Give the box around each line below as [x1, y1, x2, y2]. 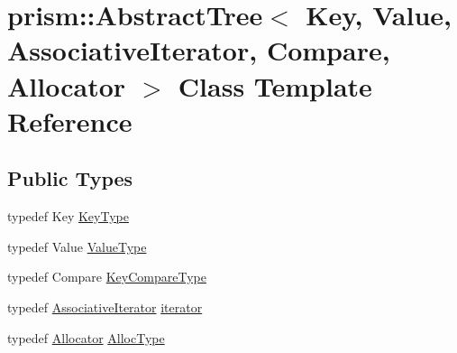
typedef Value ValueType [7, 237, 147, 255]
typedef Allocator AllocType [7, 328, 165, 347]
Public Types [7, 164, 133, 192]
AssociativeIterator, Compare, [7, 32, 390, 69]
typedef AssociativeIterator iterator [7, 297, 203, 316]
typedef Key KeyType [7, 207, 129, 226]
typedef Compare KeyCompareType [7, 267, 206, 286]
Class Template [178, 67, 372, 104]
